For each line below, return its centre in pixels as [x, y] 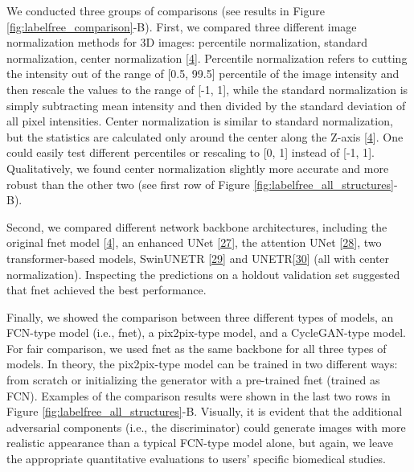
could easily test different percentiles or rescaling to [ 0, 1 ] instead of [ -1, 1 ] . [191, 152]
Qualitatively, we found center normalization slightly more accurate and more [198, 168]
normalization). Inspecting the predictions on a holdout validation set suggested [203, 274]
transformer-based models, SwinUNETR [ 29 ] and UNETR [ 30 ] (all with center [198, 258]
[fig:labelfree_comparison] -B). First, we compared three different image [182, 26]
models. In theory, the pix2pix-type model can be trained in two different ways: [202, 364]
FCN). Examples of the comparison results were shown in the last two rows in [199, 395]
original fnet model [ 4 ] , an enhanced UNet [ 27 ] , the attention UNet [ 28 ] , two [194, 242]
